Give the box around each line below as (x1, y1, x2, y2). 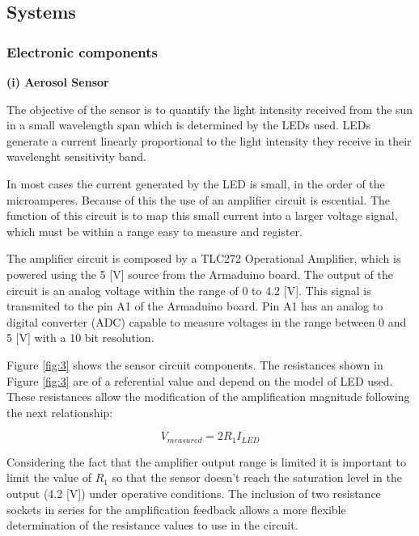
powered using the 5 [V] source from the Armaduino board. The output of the (6, 265, 393, 282)
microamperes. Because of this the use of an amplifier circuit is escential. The (6, 191, 391, 208)
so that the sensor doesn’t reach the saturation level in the (112, 469, 402, 486)
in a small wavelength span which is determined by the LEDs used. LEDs (6, 116, 371, 133)
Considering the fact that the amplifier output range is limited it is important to (6, 453, 406, 470)
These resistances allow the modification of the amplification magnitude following (6, 388, 410, 405)
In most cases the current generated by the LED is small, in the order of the (6, 175, 385, 192)
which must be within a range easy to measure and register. (6, 222, 303, 239)
